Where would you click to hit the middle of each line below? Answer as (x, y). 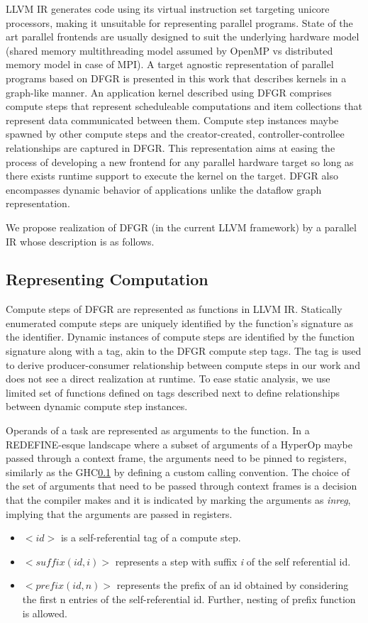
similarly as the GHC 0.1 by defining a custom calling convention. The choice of (178, 472)
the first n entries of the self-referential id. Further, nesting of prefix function (189, 599)
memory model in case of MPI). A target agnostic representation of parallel (170, 64)
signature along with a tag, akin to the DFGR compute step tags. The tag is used (184, 351)
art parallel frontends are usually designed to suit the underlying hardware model (183, 37)
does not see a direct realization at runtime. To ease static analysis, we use (168, 379)
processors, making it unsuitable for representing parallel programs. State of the (179, 22)
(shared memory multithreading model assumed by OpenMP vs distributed (169, 50)
